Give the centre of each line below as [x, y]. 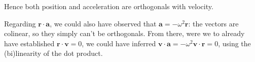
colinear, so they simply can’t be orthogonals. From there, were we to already [124, 33]
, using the [234, 43]
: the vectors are [213, 23]
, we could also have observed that [103, 23]
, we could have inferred [119, 43]
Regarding [20, 23]
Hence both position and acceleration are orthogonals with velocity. [109, 6]
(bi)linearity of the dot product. [53, 53]
